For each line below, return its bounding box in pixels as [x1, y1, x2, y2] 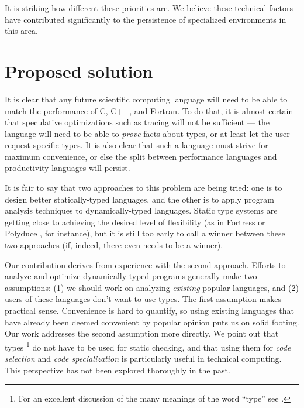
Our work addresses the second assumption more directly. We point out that [5, 327, 279, 340]
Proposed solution [5, 59, 153, 83]
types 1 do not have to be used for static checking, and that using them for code [5, 339, 291, 353]
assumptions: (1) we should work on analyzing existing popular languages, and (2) [5, 281, 299, 293]
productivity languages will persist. [5, 162, 130, 174]
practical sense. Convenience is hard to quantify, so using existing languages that [5, 304, 294, 316]
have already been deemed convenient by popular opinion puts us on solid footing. [5, 316, 299, 328]
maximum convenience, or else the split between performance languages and [5, 150, 277, 162]
